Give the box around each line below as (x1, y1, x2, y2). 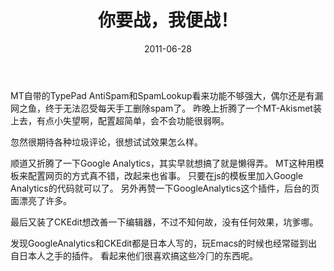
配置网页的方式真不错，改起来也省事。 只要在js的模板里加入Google (27, 169, 304, 181)
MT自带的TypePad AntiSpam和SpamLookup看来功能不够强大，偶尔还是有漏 (10, 89, 324, 101)
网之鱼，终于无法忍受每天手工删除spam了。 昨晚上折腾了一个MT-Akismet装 (10, 102, 322, 114)
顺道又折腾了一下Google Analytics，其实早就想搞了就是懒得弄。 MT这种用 (10, 157, 316, 169)
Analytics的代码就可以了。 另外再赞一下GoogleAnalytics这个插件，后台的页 (10, 182, 320, 194)
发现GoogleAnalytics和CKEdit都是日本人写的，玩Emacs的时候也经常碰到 (10, 237, 309, 249)
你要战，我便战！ (97, 9, 238, 32)
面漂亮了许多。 (10, 194, 72, 206)
